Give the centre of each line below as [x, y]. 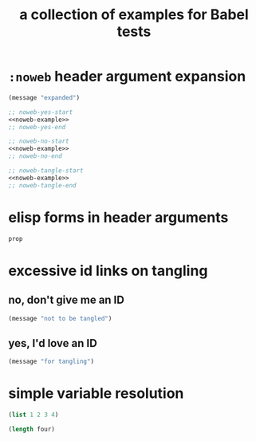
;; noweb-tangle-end [43, 185]
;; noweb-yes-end [37, 127]
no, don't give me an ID [67, 300]
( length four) [32, 429]
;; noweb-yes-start [41, 112]
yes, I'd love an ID [53, 343]
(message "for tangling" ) [51, 362]
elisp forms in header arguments [118, 217]
